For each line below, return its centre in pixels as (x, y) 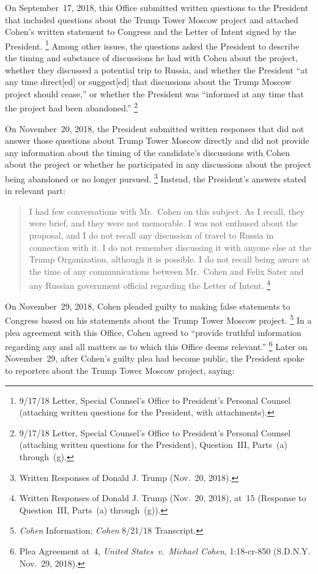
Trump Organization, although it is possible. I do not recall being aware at (169, 259)
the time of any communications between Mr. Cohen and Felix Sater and (166, 271)
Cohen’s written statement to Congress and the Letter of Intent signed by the (151, 32)
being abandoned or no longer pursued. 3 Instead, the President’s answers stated (156, 178)
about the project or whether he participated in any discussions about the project (158, 164)
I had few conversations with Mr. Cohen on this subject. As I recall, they (167, 211)
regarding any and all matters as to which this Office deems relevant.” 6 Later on (156, 345)
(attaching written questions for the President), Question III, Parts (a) (153, 445)
